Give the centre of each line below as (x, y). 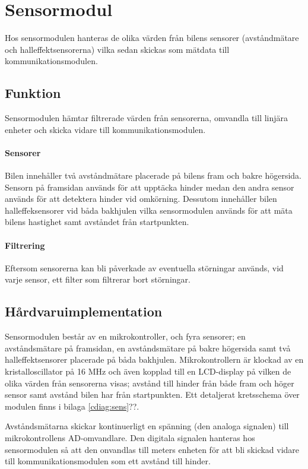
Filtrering (25, 245)
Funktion (33, 93)
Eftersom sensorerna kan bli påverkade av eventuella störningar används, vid (144, 267)
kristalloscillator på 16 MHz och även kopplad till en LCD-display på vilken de (148, 371)
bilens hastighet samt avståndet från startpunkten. (97, 222)
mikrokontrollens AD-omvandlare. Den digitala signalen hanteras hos (130, 438)
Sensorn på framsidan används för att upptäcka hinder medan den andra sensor (150, 187)
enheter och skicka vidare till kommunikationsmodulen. (105, 129)
